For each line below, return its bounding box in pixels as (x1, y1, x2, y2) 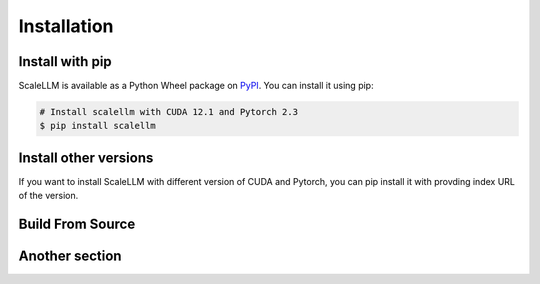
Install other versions (18, 149, 154, 166)
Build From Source (18, 216, 136, 233)
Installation (18, 15, 114, 37)
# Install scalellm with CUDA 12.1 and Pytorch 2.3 (39, 106, 299, 118)
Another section (18, 248, 122, 265)
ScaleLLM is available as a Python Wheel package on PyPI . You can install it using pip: (18, 80, 374, 92)
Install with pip (18, 53, 112, 70)
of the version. (18, 190, 79, 202)
